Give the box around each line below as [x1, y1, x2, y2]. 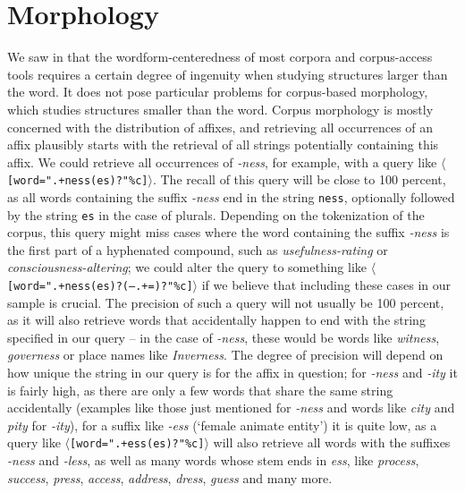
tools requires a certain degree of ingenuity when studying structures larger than [7, 64, 448, 83]
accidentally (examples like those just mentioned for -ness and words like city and [7, 398, 455, 417]
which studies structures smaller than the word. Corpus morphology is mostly [7, 99, 434, 118]
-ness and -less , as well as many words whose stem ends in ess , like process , [7, 451, 419, 470]
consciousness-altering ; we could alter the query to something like [7, 258, 368, 276]
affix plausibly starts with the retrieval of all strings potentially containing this [7, 135, 439, 154]
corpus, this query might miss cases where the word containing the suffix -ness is [7, 223, 450, 242]
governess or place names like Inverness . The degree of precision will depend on [7, 345, 444, 364]
